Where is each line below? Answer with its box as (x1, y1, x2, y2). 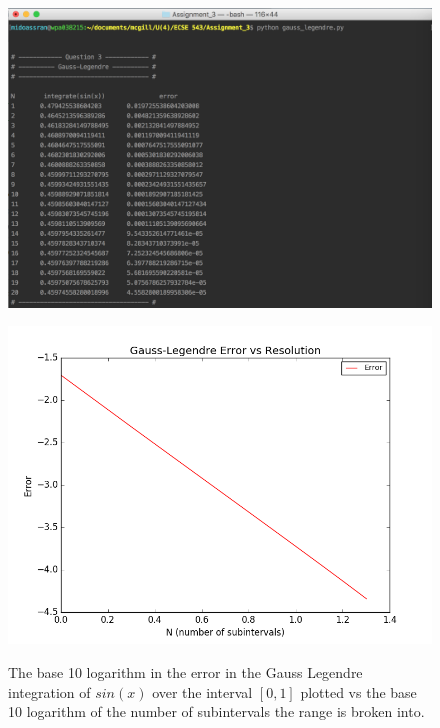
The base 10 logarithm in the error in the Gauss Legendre (8, 661, 363, 682)
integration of (8, 681, 91, 702)
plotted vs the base (300, 681, 417, 702)
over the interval (152, 681, 253, 702)
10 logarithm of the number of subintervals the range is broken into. (8, 701, 425, 722)
